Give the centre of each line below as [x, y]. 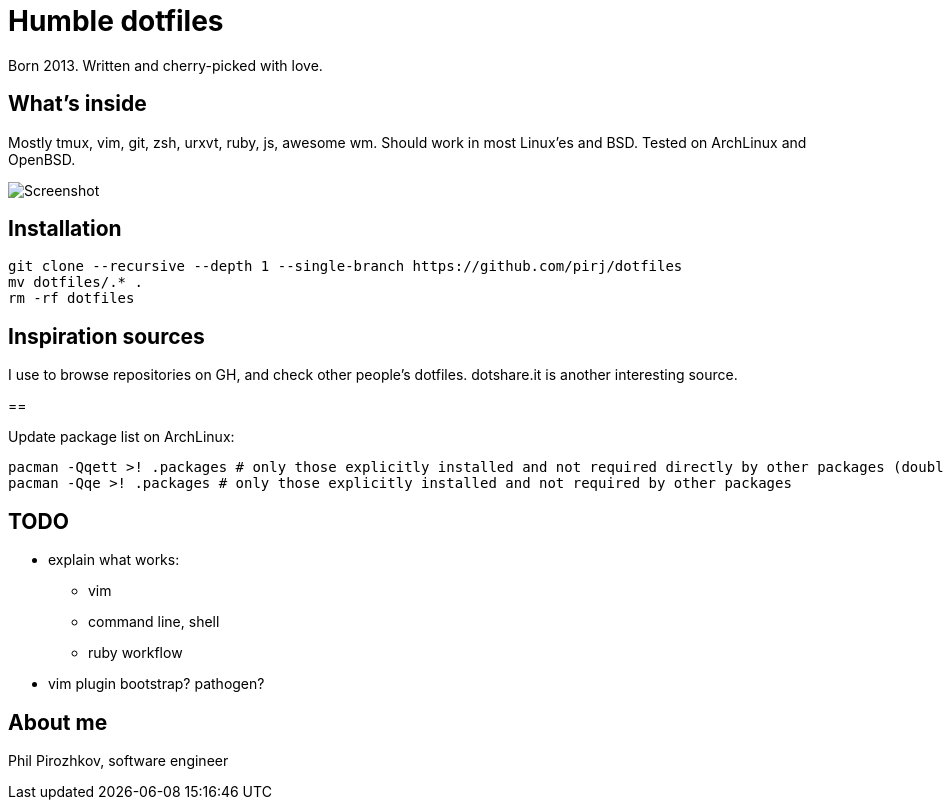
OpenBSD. [42, 159]
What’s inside [77, 104]
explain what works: [114, 560]
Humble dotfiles [116, 21]
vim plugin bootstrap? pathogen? [156, 684]
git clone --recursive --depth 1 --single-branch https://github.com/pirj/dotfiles [345, 266]
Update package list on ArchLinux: [121, 437]
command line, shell [154, 622]
